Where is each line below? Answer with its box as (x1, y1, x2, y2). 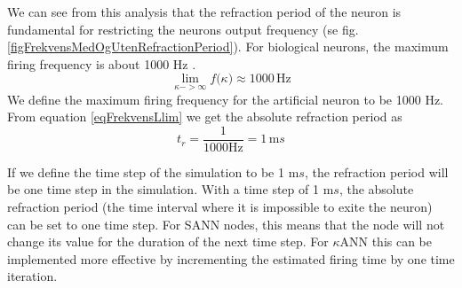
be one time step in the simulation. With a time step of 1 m (7, 180, 334, 198)
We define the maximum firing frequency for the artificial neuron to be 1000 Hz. (7, 90, 443, 108)
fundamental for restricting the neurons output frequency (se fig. (7, 19, 359, 38)
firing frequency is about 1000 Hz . (7, 54, 196, 73)
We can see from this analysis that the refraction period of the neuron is (7, 3, 402, 20)
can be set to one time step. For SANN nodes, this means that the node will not (7, 214, 445, 233)
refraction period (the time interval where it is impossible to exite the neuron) (7, 198, 433, 216)
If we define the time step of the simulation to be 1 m (7, 162, 299, 181)
